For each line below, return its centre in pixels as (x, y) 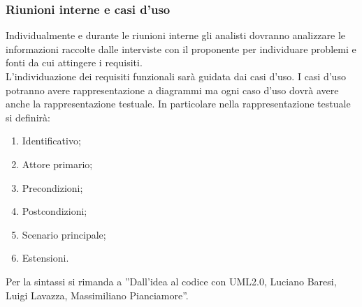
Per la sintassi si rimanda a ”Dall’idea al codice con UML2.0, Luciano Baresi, (171, 281)
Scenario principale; (64, 234)
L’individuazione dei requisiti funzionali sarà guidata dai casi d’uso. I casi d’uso (176, 76)
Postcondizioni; (55, 211)
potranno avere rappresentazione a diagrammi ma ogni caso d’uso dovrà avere (172, 90)
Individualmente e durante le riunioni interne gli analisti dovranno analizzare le (176, 35)
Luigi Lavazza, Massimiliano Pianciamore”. (97, 295)
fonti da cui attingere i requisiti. (74, 62)
